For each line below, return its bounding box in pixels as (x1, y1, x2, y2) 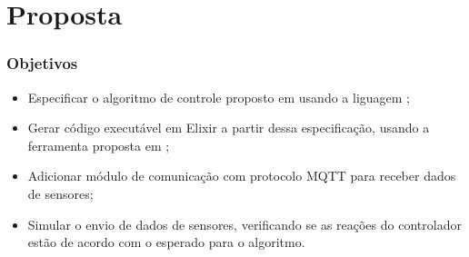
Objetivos (6, 52, 78, 74)
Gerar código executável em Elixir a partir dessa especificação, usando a (27, 118, 430, 137)
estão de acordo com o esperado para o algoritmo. (27, 232, 305, 252)
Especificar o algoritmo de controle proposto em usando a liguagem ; (27, 87, 410, 106)
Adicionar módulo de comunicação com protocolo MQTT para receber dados (27, 166, 456, 185)
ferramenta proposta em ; (27, 135, 170, 154)
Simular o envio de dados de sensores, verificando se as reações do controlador (27, 214, 462, 233)
